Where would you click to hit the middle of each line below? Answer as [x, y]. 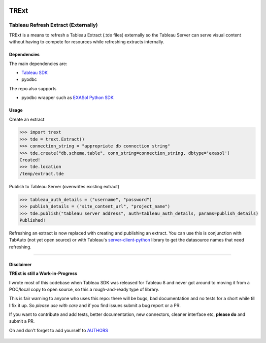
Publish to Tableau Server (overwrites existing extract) [64, 186]
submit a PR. [22, 321]
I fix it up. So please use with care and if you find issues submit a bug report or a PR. [95, 305]
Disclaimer [20, 264]
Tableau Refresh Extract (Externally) [53, 25]
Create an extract [27, 119]
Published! [33, 220]
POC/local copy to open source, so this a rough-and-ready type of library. [84, 289]
